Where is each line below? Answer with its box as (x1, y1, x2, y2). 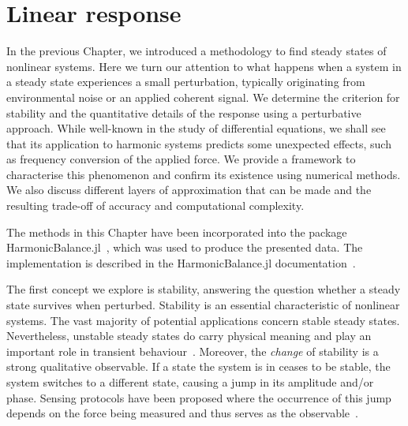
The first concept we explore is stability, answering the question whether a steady (6, 281, 401, 297)
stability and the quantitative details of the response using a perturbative (6, 104, 361, 121)
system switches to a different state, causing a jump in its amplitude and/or (6, 374, 374, 390)
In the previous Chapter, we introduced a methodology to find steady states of (6, 43, 387, 59)
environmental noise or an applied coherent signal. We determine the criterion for (6, 88, 400, 105)
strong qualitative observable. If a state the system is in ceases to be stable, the (6, 358, 391, 375)
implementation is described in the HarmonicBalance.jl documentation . (6, 254, 356, 271)
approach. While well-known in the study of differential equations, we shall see (6, 120, 386, 136)
